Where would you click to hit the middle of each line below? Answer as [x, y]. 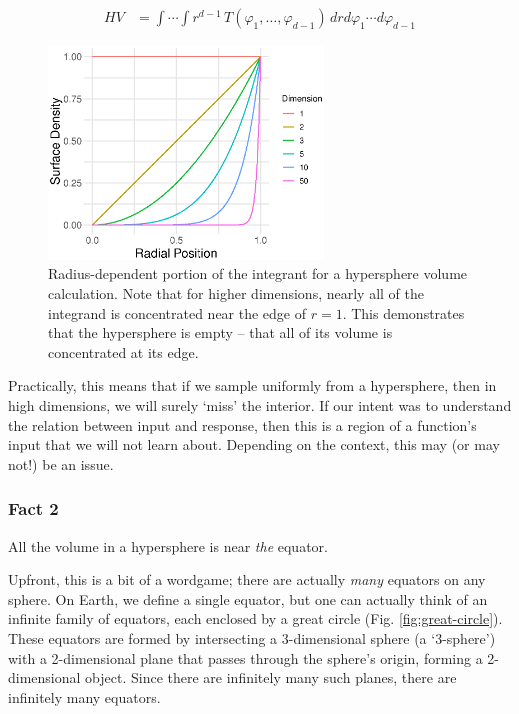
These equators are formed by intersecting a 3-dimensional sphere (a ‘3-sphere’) [252, 637]
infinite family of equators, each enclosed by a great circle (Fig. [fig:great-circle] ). [255, 618]
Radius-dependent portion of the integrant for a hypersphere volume [258, 273]
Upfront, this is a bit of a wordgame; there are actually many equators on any [247, 579]
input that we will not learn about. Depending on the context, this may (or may [254, 444]
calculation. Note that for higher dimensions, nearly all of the [236, 292]
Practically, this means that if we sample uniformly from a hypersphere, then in [252, 385]
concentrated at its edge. [123, 351]
